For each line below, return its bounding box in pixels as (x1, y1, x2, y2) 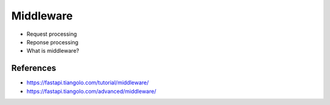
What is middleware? (26, 47, 79, 55)
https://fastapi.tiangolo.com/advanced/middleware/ (26, 87, 156, 95)
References (11, 63, 56, 73)
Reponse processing (26, 38, 79, 46)
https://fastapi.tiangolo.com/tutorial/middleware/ (26, 79, 149, 86)
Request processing (26, 30, 78, 38)
